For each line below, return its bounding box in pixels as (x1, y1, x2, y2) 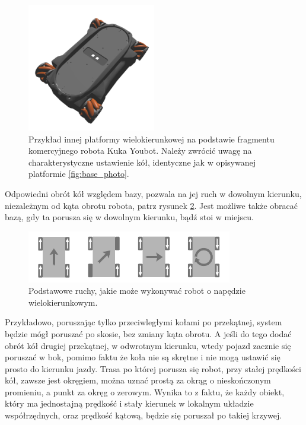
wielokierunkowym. (28, 296, 98, 308)
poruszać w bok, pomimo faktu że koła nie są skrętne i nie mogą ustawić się (5, 351, 280, 363)
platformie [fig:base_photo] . (28, 167, 129, 180)
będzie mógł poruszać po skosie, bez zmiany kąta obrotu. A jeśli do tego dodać (5, 327, 292, 340)
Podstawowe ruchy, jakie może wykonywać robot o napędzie (28, 284, 246, 297)
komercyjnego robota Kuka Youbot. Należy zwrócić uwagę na (28, 144, 252, 157)
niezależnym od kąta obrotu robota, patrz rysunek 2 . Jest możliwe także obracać (5, 199, 298, 211)
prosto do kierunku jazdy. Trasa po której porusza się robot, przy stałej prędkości (5, 362, 301, 375)
